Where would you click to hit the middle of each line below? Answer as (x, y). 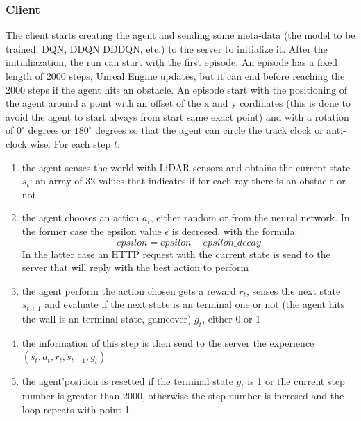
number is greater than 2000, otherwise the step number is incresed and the (183, 395)
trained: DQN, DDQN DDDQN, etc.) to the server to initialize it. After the (167, 48)
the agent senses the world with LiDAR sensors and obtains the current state (186, 167)
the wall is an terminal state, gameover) (107, 318)
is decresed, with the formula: (235, 231)
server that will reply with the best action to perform (135, 267)
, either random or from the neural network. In (250, 217)
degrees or (50, 130)
